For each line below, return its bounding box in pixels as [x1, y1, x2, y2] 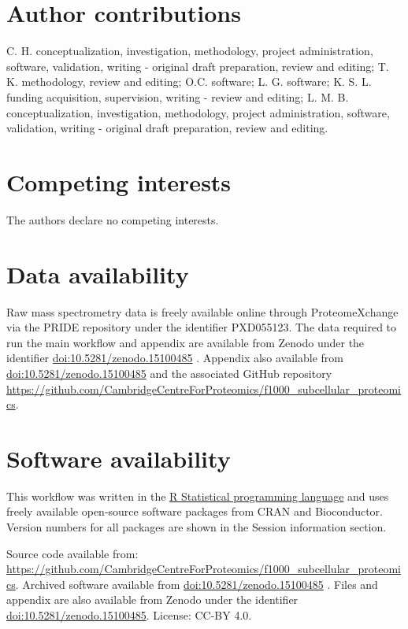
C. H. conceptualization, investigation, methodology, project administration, [6, 43, 373, 59]
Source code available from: [6, 545, 139, 561]
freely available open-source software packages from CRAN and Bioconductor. [6, 503, 383, 520]
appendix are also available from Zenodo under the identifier [6, 591, 299, 608]
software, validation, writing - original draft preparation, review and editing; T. [6, 57, 389, 74]
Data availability [6, 257, 189, 290]
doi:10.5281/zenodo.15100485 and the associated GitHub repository [6, 364, 332, 381]
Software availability [6, 442, 231, 474]
